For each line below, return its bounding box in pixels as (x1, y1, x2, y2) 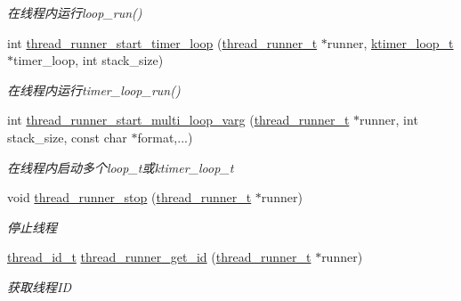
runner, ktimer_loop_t (327, 33, 454, 52)
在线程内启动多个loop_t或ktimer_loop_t (7, 158, 234, 176)
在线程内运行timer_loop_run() (7, 80, 181, 99)
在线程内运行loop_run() (7, 4, 142, 21)
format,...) (137, 127, 193, 146)
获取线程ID (7, 277, 71, 296)
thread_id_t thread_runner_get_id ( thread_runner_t (7, 248, 311, 266)
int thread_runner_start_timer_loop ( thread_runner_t (7, 33, 318, 52)
